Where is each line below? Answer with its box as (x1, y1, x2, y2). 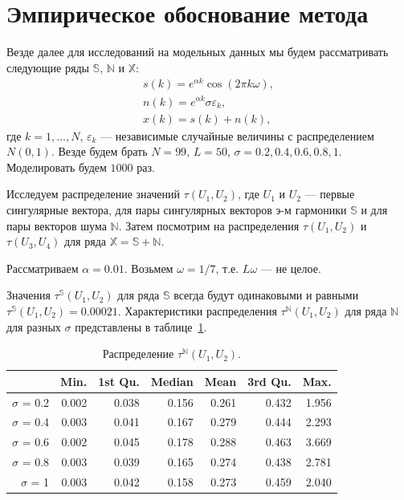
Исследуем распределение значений (6, 185, 180, 202)
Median (150, 372, 194, 389)
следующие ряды (6, 59, 89, 75)
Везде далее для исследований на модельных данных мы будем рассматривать (6, 43, 389, 60)
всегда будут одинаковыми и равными (173, 287, 359, 303)
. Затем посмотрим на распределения (118, 217, 300, 234)
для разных (6, 318, 61, 335)
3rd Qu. (247, 372, 292, 389)
